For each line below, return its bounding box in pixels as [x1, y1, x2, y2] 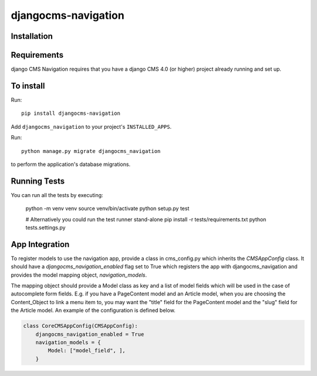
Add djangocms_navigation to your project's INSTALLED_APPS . [11, 123, 172, 130]
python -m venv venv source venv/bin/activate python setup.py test [25, 205, 190, 212]
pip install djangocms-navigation [21, 110, 120, 117]
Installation [11, 31, 53, 41]
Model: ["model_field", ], [48, 347, 126, 354]
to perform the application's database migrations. [11, 161, 131, 168]
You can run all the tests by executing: [11, 191, 103, 198]
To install [11, 81, 45, 91]
